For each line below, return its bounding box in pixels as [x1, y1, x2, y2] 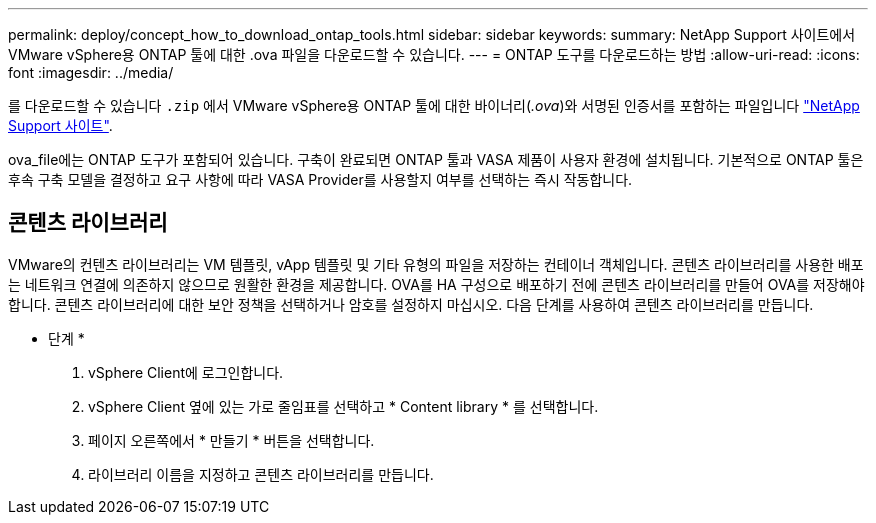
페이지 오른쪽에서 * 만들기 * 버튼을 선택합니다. [88, 431, 375, 449]
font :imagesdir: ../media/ [8, 64, 174, 81]
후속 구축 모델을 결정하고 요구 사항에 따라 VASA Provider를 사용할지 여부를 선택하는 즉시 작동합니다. [8, 171, 633, 188]
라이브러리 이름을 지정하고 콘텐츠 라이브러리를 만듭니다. [88, 465, 434, 483]
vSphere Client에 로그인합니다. [88, 363, 284, 381]
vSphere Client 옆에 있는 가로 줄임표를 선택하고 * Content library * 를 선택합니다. [88, 397, 599, 415]
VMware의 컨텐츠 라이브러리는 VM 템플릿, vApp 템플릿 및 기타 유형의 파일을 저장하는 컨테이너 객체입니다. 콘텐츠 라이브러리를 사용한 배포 [8, 255, 864, 273]
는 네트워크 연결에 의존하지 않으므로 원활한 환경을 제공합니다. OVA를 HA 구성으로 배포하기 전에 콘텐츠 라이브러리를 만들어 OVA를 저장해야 [8, 275, 865, 293]
